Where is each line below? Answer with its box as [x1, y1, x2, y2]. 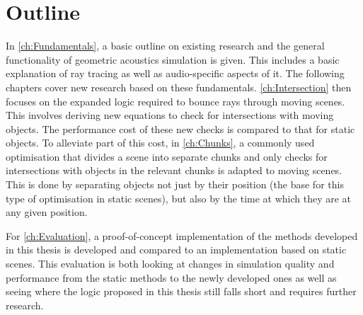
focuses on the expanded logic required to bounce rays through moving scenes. [6, 93, 345, 108]
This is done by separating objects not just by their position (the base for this [6, 177, 344, 192]
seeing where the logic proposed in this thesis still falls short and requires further [6, 284, 357, 299]
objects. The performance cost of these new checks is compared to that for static [6, 121, 355, 136]
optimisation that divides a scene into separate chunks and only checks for [6, 149, 328, 164]
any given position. [6, 205, 88, 219]
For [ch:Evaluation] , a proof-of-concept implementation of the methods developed [6, 228, 358, 243]
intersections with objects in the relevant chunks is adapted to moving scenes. [6, 163, 342, 178]
